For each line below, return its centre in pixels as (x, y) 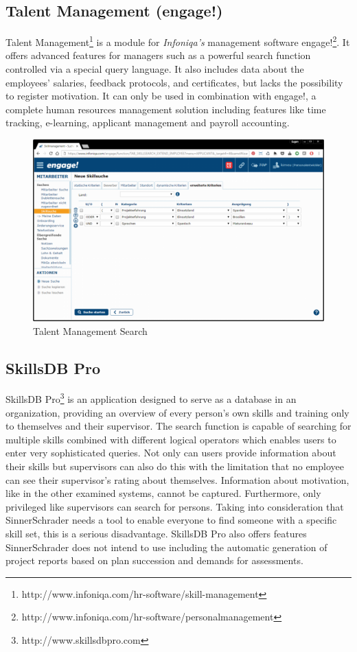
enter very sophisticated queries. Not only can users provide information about (171, 453)
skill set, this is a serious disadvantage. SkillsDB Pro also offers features (156, 533)
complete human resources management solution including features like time (166, 109)
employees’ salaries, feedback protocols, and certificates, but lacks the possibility (174, 82)
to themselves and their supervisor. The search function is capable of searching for (178, 426)
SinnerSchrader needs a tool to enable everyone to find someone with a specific (171, 520)
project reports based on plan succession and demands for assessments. (154, 560)
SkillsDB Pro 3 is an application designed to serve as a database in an (151, 398)
